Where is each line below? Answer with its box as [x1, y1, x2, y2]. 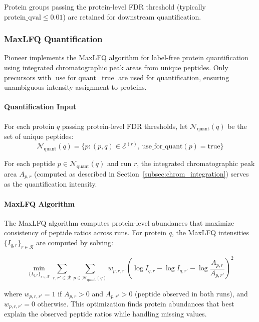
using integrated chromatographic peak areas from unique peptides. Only [4, 62, 228, 72]
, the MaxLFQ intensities [171, 227, 249, 238]
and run [107, 158, 132, 169]
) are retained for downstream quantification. [63, 11, 201, 22]
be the [227, 120, 247, 131]
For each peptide [4, 158, 56, 169]
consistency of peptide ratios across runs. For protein [4, 227, 167, 238]
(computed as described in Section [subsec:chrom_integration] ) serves [34, 169, 249, 179]
